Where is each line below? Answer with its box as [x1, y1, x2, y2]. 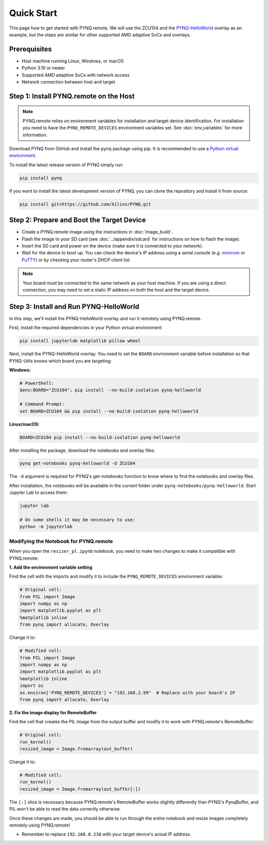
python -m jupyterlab [19, 524, 73, 530]
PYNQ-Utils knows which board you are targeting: [9, 358, 112, 364]
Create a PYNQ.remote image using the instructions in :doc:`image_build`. [21, 229, 173, 235]
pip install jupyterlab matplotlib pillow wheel [19, 338, 141, 344]
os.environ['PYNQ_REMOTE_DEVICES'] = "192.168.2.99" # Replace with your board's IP [19, 690, 235, 695]
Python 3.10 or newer [21, 65, 65, 71]
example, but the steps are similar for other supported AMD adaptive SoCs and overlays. [9, 31, 191, 37]
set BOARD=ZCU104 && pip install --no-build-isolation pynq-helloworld [19, 408, 199, 414]
